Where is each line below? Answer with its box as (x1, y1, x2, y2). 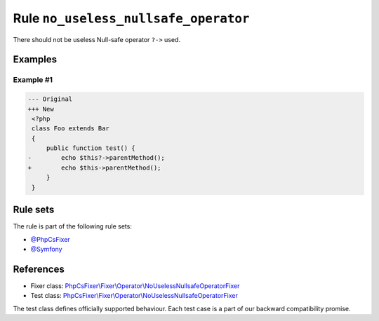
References (13, 263, 65, 275)
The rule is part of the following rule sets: (13, 222, 133, 231)
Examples (13, 53, 58, 66)
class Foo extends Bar (32, 125, 110, 132)
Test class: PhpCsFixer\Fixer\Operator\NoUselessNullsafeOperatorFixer (30, 292, 238, 300)
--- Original (27, 95, 73, 103)
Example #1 (13, 75, 53, 85)
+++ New (27, 105, 54, 113)
